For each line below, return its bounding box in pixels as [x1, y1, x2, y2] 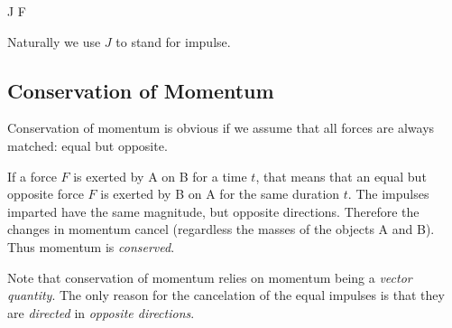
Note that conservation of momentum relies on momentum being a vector [7, 267, 412, 286]
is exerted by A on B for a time [73, 166, 247, 185]
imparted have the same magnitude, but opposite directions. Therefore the [7, 201, 420, 220]
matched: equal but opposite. [7, 136, 168, 155]
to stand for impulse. [115, 32, 231, 51]
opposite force [7, 184, 84, 203]
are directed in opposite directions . [7, 303, 195, 322]
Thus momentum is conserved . [7, 237, 175, 256]
